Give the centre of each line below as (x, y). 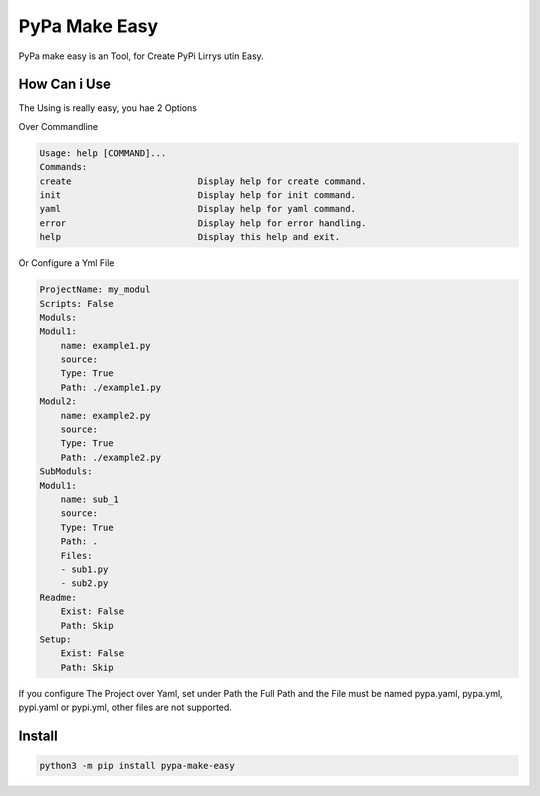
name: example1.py (105, 345)
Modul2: (58, 401)
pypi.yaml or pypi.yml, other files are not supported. (125, 707)
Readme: (58, 597)
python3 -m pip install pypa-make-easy (137, 766)
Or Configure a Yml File (66, 263)
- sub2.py (84, 583)
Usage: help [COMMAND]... (103, 153)
